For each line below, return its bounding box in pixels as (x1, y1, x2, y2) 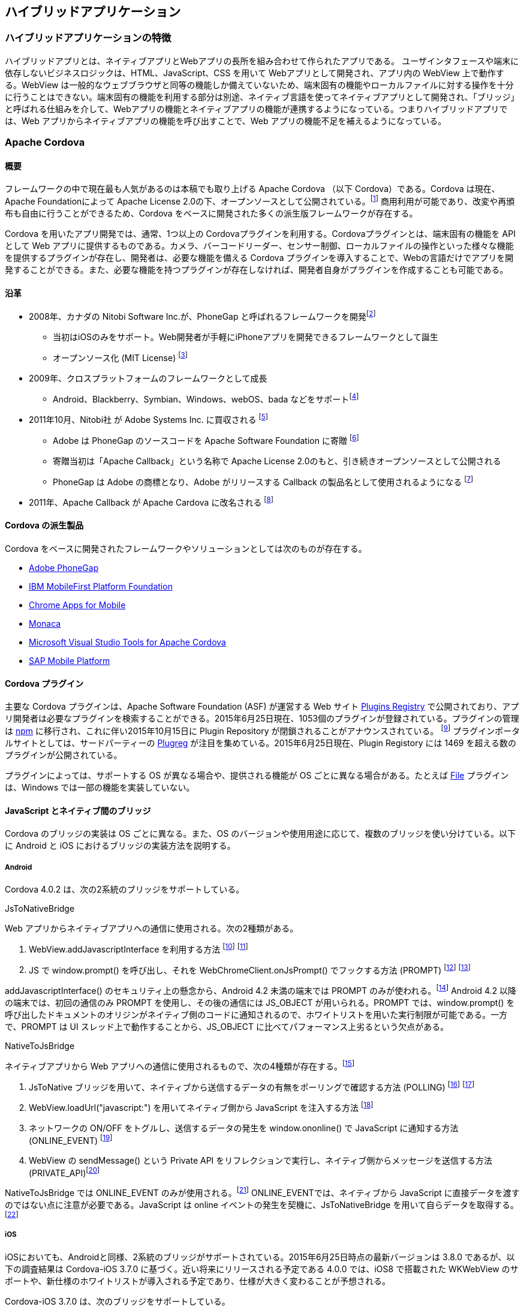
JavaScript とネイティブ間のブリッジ (5, 805, 151, 816)
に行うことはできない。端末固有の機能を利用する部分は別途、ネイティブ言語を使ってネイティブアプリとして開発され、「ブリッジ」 (5, 91, 519, 102)
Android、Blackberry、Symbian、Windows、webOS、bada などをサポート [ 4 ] (53, 392, 359, 404)
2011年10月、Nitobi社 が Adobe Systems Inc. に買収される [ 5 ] (29, 413, 269, 425)
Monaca (29, 618, 61, 629)
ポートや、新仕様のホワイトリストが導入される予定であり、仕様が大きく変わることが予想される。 (5, 1275, 390, 1286)
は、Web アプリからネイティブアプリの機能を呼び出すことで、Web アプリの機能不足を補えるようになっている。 (5, 115, 447, 126)
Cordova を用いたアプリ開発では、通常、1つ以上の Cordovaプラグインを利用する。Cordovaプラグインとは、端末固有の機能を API (5, 229, 516, 239)
